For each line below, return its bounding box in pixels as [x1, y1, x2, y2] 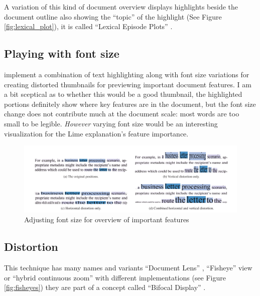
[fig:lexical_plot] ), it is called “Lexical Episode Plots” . [4, 21, 173, 32]
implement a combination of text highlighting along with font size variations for [4, 69, 249, 79]
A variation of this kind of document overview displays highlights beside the [4, 2, 238, 12]
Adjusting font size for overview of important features [24, 214, 189, 225]
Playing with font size [4, 46, 119, 61]
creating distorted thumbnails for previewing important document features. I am [4, 79, 251, 89]
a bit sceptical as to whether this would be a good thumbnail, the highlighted [4, 89, 242, 99]
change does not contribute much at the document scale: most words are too [4, 108, 239, 119]
